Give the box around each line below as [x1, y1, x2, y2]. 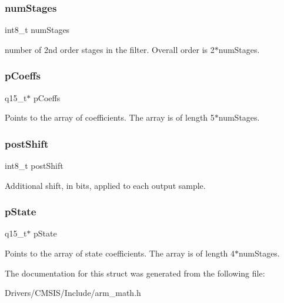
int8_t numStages [5, 24, 70, 36]
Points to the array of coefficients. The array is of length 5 [5, 111, 215, 124]
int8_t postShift [5, 159, 64, 172]
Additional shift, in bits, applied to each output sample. [5, 179, 206, 191]
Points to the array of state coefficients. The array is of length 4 [5, 247, 235, 259]
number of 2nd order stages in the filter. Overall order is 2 [5, 43, 215, 55]
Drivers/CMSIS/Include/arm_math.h [5, 287, 141, 299]
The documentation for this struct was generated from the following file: [5, 267, 265, 279]
